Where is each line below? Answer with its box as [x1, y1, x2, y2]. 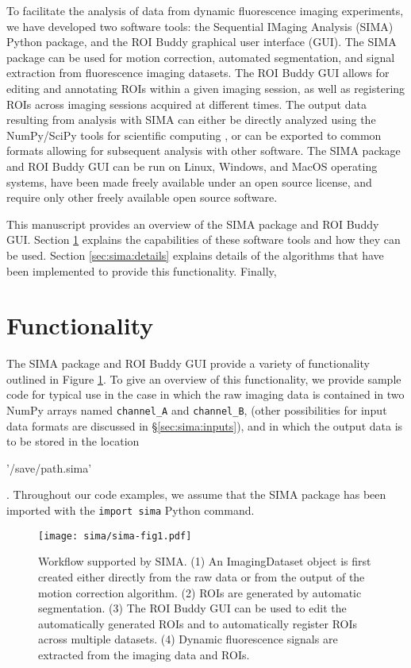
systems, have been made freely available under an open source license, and [6, 173, 372, 190]
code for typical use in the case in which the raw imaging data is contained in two [6, 386, 405, 403]
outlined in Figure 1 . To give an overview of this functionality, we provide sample [6, 370, 401, 387]
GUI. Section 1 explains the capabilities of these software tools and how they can [6, 231, 401, 248]
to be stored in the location [6, 433, 140, 450]
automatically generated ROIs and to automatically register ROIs [38, 615, 358, 631]
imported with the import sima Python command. [6, 502, 255, 519]
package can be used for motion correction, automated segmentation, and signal [6, 48, 395, 65]
